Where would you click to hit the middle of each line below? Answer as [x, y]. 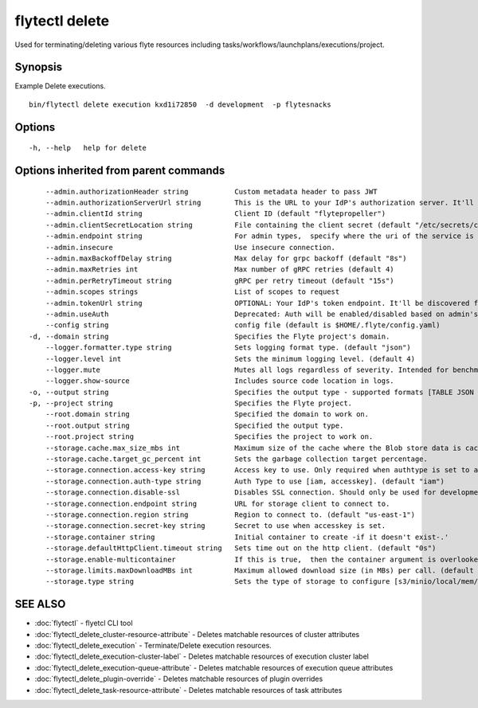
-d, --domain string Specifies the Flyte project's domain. [210, 336]
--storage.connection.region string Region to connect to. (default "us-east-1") [230, 514]
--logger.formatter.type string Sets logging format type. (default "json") [228, 348]
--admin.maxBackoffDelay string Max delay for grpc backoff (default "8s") [226, 258]
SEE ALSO [40, 604]
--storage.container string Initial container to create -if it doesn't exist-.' [247, 537]
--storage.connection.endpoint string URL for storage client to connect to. [217, 503]
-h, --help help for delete [88, 148]
